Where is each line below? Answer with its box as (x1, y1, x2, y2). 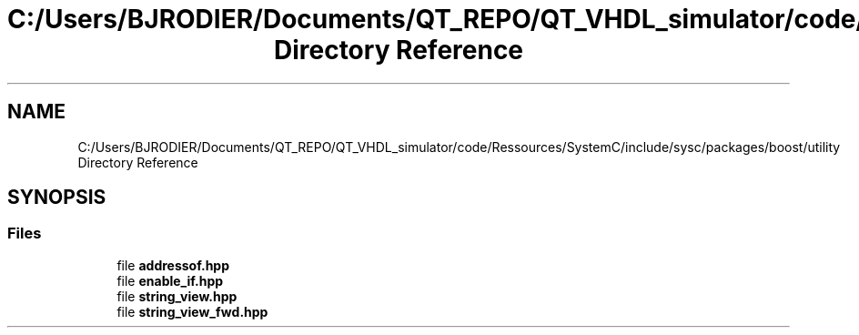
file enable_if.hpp (116, 272, 224, 289)
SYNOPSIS (7, 186, 106, 209)
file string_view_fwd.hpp (116, 303, 268, 320)
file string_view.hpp (116, 288, 237, 304)
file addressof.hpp (116, 257, 230, 273)
